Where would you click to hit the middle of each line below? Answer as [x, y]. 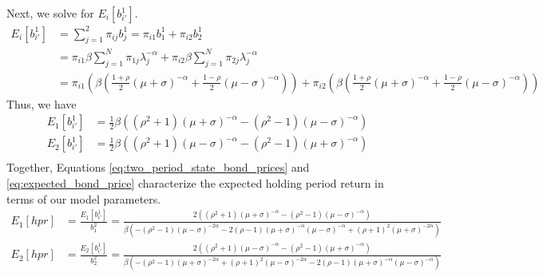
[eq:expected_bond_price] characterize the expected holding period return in [195, 182]
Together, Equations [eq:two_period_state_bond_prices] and [158, 167]
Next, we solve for [50, 13]
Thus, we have [42, 103]
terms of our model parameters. [84, 198]
